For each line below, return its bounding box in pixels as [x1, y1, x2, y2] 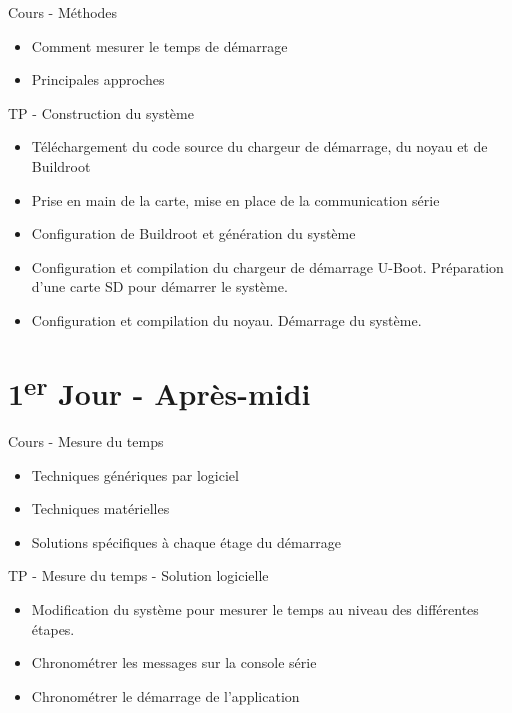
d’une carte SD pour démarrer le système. [31, 276, 288, 297]
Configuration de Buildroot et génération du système [31, 223, 356, 244]
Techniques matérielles [31, 498, 170, 519]
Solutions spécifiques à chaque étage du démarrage [31, 531, 341, 552]
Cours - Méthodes [8, 2, 118, 22]
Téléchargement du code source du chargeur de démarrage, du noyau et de [31, 136, 488, 157]
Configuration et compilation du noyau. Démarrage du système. [31, 309, 422, 330]
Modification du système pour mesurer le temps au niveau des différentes [31, 598, 479, 619]
